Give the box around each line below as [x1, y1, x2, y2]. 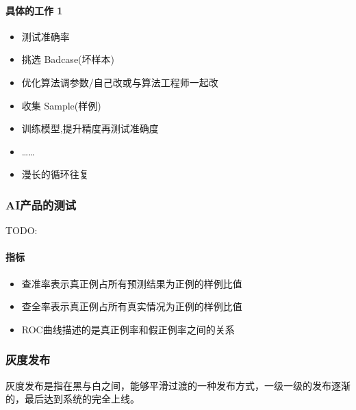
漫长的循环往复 [21, 167, 89, 181]
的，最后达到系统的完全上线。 [5, 392, 140, 406]
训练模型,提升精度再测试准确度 [21, 121, 159, 136]
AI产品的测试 [5, 196, 77, 213]
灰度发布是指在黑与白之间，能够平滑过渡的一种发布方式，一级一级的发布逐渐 [5, 378, 351, 392]
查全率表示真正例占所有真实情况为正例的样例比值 [21, 299, 242, 313]
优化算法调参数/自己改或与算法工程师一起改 [21, 75, 218, 89]
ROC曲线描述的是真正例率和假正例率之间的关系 [21, 322, 235, 336]
